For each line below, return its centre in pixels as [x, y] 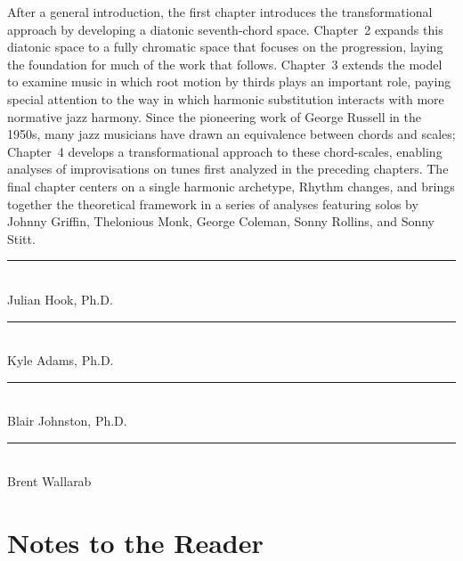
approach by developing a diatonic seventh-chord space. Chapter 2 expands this [225, 29]
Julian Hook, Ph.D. [60, 299]
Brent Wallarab [49, 481]
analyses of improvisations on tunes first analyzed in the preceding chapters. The [228, 169]
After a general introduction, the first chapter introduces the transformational [220, 12]
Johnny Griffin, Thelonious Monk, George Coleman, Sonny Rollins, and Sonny [221, 221]
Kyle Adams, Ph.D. [61, 360]
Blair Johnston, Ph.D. [67, 421]
